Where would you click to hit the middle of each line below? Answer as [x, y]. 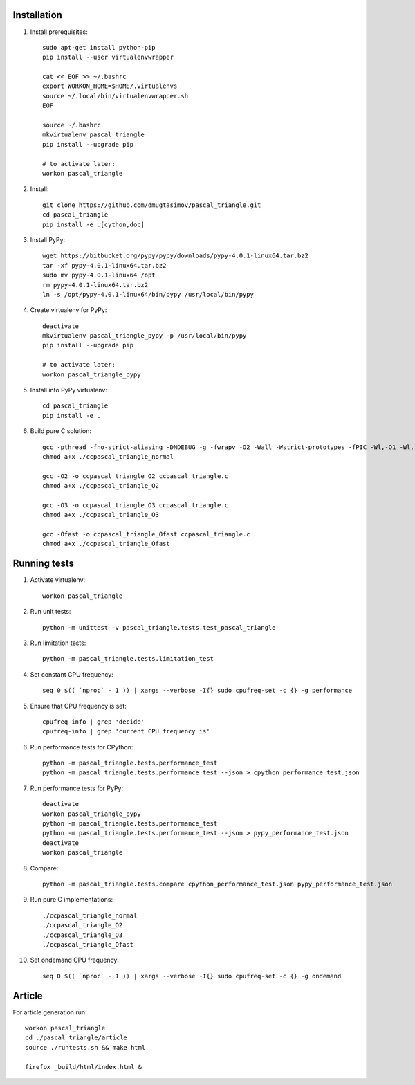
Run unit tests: [50, 612]
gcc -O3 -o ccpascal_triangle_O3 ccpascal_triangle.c [135, 505]
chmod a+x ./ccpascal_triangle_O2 [101, 486]
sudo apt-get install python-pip [99, 47]
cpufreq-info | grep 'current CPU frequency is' [126, 731]
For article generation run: [50, 1012]
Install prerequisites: [59, 32]
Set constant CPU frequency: [72, 674]
